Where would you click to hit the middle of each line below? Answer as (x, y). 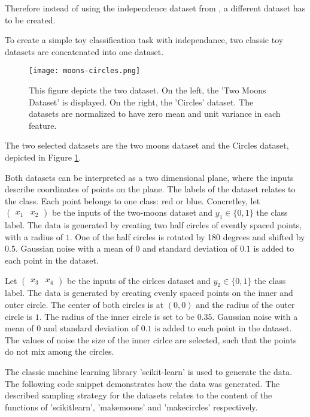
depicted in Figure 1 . (43, 157)
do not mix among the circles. (60, 351)
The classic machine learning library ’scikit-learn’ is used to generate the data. (149, 371)
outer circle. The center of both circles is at (84, 304)
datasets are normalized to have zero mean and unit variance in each (155, 114)
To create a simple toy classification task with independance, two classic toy (144, 40)
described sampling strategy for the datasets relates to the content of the (139, 395)
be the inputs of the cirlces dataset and (139, 280)
